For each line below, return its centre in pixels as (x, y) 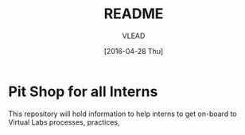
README (134, 14)
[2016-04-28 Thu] (134, 51)
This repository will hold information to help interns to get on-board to (122, 114)
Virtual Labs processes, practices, (64, 122)
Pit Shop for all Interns (83, 91)
